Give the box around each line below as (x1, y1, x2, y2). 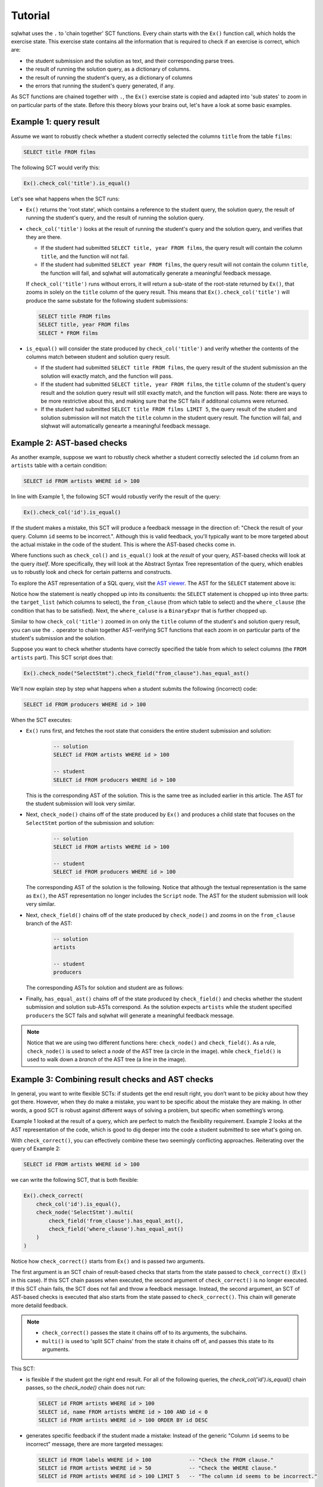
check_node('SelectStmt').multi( (36, 1209, 134, 1216)
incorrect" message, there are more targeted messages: (26, 1440, 164, 1448)
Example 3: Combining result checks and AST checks (11, 1074, 214, 1084)
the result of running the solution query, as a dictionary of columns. (26, 65, 191, 73)
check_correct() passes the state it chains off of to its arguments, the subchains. (42, 1329, 247, 1337)
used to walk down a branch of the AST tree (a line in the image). (27, 1056, 187, 1063)
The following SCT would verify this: (11, 164, 101, 171)
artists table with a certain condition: (11, 462, 108, 469)
